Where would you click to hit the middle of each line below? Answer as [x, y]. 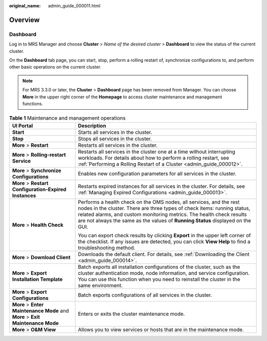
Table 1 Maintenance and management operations [67, 118]
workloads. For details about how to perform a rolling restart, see [154, 158]
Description [92, 126]
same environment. [100, 285]
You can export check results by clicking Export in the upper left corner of [164, 235]
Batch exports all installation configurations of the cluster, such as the [159, 267]
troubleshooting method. [107, 248]
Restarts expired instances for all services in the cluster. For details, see [161, 186]
